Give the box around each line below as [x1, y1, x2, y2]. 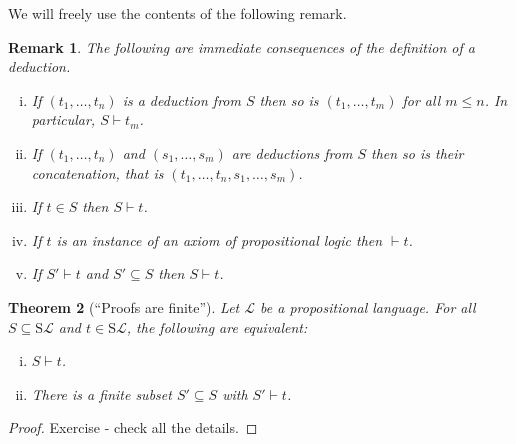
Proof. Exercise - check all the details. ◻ [8, 417, 258, 438]
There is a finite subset [31, 383, 172, 404]
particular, [31, 109, 96, 130]
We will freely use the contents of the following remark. [8, 3, 347, 23]
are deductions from [231, 142, 353, 163]
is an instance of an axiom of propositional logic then [56, 229, 383, 250]
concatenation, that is [31, 162, 164, 183]
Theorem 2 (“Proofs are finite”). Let [8, 296, 240, 317]
